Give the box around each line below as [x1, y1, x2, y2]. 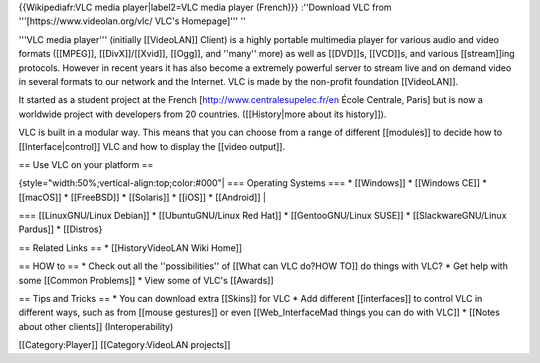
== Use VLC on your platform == [18, 158, 154, 170]
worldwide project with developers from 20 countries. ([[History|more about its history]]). [18, 108, 387, 120]
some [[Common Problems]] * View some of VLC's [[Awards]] [18, 274, 274, 286]
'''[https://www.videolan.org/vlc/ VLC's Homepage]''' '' [18, 15, 247, 27]
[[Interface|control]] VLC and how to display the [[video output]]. [18, 140, 285, 152]
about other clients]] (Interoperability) [18, 320, 174, 332]
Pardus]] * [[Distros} [18, 223, 103, 235]
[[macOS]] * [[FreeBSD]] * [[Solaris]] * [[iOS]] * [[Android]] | [18, 191, 267, 203]
